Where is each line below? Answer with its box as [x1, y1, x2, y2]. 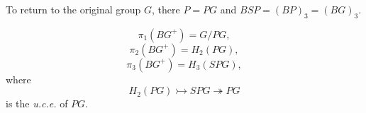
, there [152, 2, 180, 16]
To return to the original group [6, 2, 141, 16]
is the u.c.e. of [6, 96, 68, 111]
